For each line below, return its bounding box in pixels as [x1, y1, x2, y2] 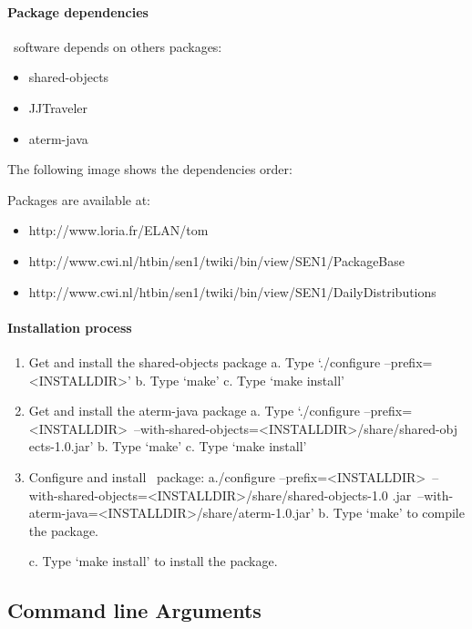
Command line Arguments [7, 596, 262, 624]
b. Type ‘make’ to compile [318, 503, 465, 522]
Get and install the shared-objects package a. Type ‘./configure [28, 352, 381, 371]
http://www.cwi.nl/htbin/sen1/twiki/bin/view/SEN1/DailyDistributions [28, 282, 436, 301]
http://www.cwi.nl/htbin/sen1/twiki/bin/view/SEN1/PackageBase [28, 251, 405, 270]
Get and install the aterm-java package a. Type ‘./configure [28, 401, 360, 420]
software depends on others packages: [13, 36, 222, 56]
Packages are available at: [7, 190, 151, 209]
